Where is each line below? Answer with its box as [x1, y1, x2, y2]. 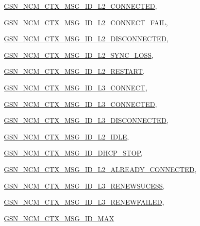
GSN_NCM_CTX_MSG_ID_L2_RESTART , [4, 66, 145, 76]
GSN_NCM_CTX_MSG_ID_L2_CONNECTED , [4, 1, 157, 11]
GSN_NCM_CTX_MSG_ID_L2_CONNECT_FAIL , [4, 17, 168, 27]
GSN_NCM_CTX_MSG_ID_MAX [4, 213, 115, 223]
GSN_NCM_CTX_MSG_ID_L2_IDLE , [4, 131, 129, 141]
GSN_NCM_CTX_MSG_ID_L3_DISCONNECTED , [4, 115, 168, 125]
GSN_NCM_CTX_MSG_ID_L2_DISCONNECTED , [4, 34, 168, 44]
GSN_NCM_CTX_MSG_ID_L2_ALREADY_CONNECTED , [4, 164, 197, 174]
